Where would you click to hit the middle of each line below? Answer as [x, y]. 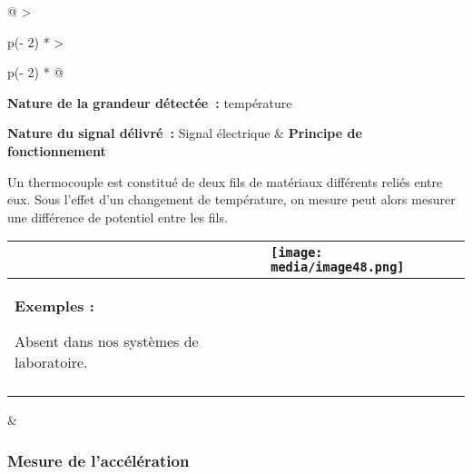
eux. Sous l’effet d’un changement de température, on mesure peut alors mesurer [231, 199]
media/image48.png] [338, 267]
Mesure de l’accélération [98, 460]
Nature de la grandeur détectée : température [150, 102]
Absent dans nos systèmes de [107, 341]
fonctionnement [57, 150]
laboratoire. [51, 362]
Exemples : [54, 306]
